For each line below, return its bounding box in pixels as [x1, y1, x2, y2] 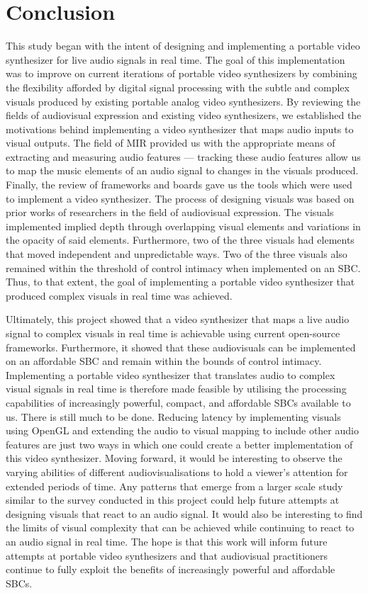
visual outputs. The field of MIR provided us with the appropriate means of [6, 135, 335, 150]
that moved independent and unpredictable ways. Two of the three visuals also [6, 247, 347, 261]
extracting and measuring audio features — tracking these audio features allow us [6, 149, 361, 164]
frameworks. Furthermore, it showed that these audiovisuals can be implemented [6, 339, 356, 354]
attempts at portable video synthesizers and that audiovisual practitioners [6, 548, 328, 563]
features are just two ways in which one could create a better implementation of [6, 436, 353, 451]
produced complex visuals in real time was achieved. [6, 288, 233, 303]
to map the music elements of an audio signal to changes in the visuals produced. [6, 163, 359, 178]
